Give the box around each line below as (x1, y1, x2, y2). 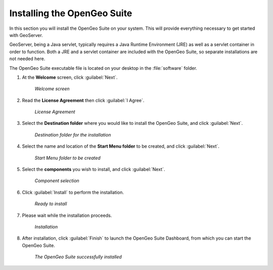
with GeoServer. (9, 32, 43, 38)
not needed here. (9, 56, 45, 62)
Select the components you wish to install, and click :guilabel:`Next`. (22, 166, 165, 172)
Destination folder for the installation (34, 131, 111, 138)
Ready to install (34, 201, 67, 207)
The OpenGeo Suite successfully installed (34, 254, 122, 260)
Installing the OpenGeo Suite (9, 8, 132, 19)
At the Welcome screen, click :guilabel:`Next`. (22, 74, 118, 80)
